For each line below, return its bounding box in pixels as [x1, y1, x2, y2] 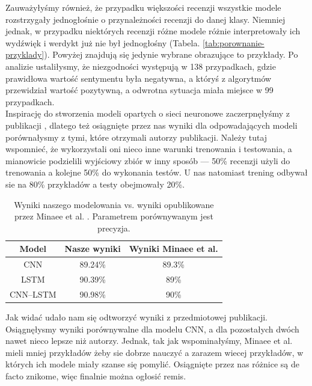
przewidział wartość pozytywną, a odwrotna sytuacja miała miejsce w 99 [5, 84, 274, 96]
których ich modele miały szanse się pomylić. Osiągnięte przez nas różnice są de [5, 358, 299, 370]
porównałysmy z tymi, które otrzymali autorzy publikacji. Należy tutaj [5, 130, 268, 143]
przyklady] [5, 48, 44, 61]
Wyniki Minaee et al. [129, 242, 218, 255]
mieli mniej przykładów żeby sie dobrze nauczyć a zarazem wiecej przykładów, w [5, 346, 304, 358]
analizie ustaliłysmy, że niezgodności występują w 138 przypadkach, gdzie [5, 60, 276, 72]
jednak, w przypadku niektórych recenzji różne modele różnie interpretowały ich [5, 25, 301, 37]
